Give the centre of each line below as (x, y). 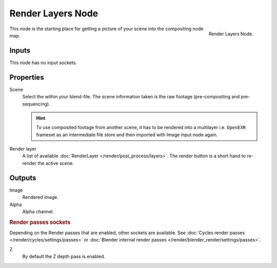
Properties (27, 77)
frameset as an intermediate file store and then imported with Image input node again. (127, 135)
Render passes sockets (40, 222)
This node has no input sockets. (43, 63)
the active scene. (56, 163)
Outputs (23, 178)
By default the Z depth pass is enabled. (64, 257)
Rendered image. (40, 197)
